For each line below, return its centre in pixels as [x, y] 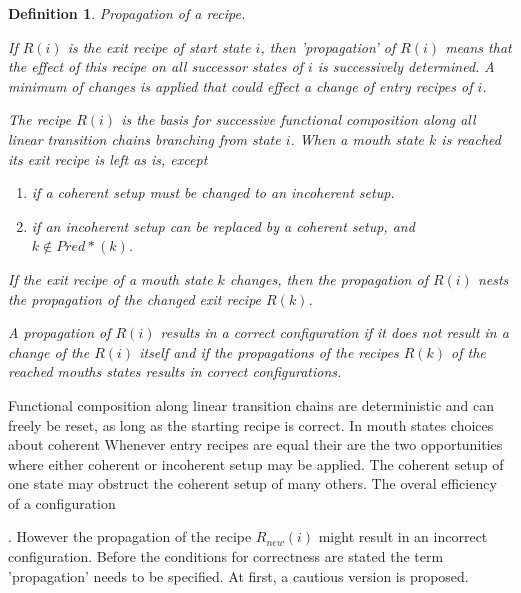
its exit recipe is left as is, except [108, 158]
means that [478, 46]
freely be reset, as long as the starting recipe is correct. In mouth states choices [251, 424]
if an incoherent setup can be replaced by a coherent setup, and [223, 225]
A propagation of [59, 332]
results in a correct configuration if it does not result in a [334, 332]
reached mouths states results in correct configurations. [175, 371]
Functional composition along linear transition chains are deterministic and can [251, 404]
